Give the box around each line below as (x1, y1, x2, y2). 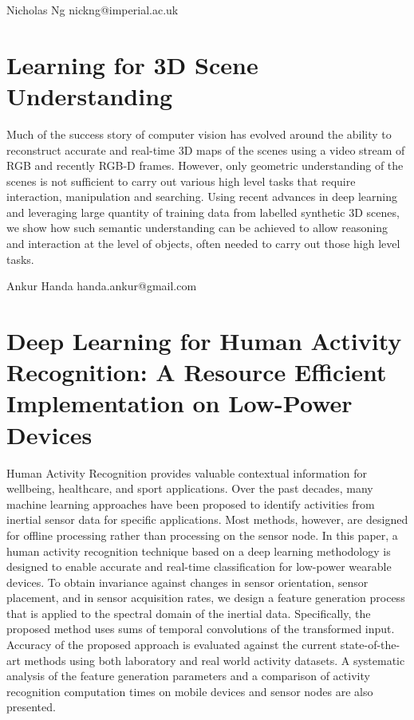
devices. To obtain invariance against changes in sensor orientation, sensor (6, 573, 369, 590)
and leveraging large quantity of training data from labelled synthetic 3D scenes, (6, 203, 400, 220)
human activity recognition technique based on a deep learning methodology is (6, 542, 391, 559)
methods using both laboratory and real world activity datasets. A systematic (24, 651, 405, 668)
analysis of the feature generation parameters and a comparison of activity (6, 667, 370, 684)
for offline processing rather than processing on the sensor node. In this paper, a (6, 526, 398, 543)
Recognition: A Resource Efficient (6, 356, 387, 388)
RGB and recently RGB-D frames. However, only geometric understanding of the (6, 157, 404, 174)
